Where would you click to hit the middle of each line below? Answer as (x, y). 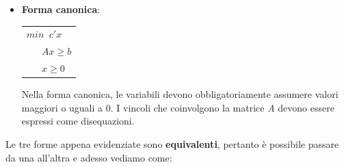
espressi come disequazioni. (78, 121)
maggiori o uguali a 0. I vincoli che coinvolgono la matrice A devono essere (178, 107)
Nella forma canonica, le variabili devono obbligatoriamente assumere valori (180, 94)
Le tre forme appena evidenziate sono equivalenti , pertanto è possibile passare (172, 143)
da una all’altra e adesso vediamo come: (89, 157)
